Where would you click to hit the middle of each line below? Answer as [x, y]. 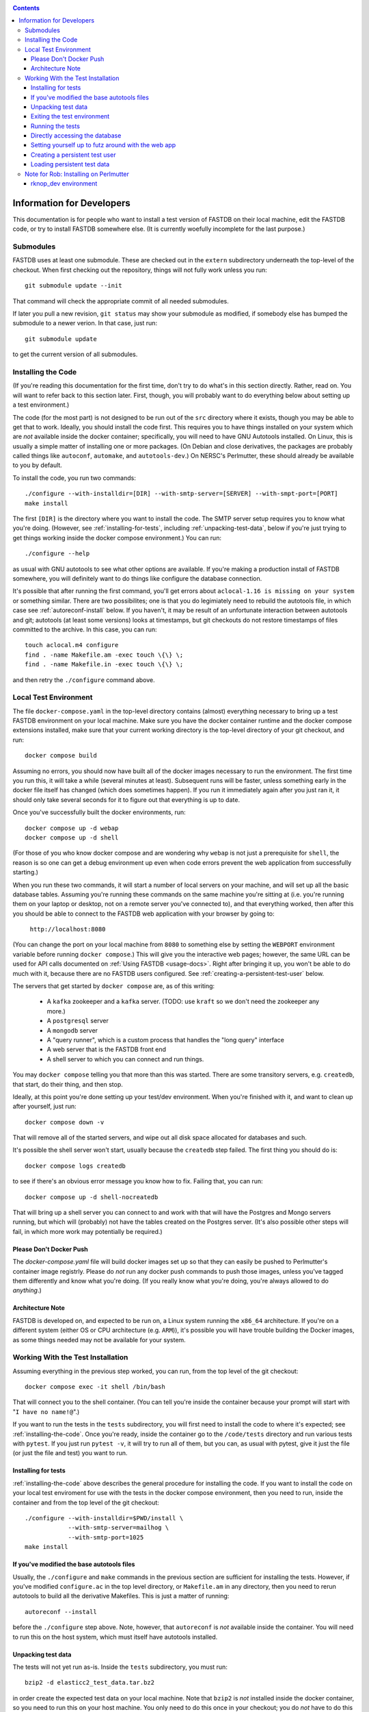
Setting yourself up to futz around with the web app [104, 145]
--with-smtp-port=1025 [106, 1537]
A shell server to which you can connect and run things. [125, 1059]
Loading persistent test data [70, 164]
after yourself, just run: [44, 1107]
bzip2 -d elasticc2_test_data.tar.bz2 [90, 1683]
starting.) [26, 872]
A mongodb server [72, 1030]
